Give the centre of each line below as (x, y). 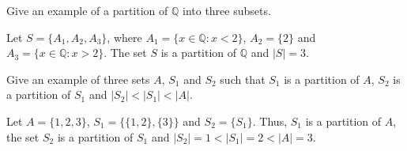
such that (243, 79)
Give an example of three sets (78, 79)
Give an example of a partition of (87, 10)
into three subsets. (226, 10)
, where (124, 37)
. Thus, (270, 121)
